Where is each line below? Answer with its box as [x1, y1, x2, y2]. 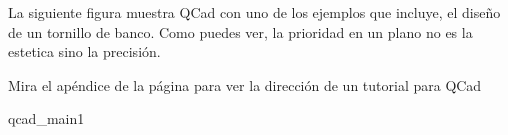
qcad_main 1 [8, 108, 85, 129]
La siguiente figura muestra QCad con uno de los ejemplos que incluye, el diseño [8, 2, 501, 22]
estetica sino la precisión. [8, 41, 161, 62]
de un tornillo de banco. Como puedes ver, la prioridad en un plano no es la [8, 21, 473, 42]
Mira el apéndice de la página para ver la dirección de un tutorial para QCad [8, 74, 482, 95]
